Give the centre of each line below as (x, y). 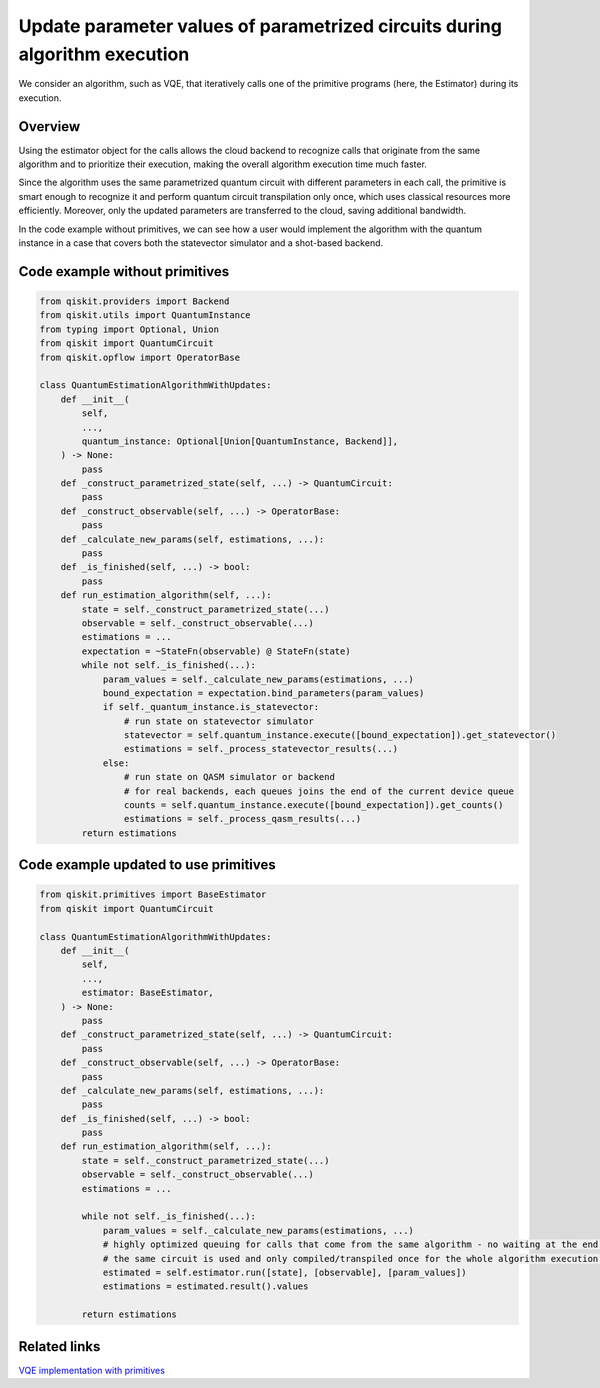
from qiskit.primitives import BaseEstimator (153, 894)
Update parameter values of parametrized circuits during (260, 26)
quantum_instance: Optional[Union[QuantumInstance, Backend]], (240, 441)
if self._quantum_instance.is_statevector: (211, 707)
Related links (59, 1346)
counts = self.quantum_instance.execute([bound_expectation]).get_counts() (313, 805)
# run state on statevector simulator (218, 721)
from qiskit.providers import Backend (134, 301)
